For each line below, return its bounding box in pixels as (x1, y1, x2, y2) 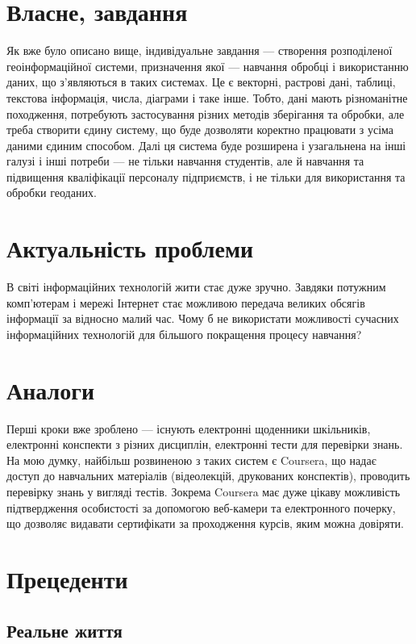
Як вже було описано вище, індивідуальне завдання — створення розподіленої (6, 42, 393, 59)
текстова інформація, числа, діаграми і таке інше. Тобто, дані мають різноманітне (6, 89, 408, 106)
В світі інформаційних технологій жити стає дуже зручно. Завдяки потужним (6, 278, 386, 295)
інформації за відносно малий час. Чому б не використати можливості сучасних (6, 310, 399, 327)
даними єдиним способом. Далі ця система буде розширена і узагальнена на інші (6, 136, 406, 153)
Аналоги (6, 373, 95, 406)
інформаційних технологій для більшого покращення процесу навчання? (6, 325, 362, 342)
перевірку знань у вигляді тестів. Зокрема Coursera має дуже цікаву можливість (6, 483, 401, 500)
